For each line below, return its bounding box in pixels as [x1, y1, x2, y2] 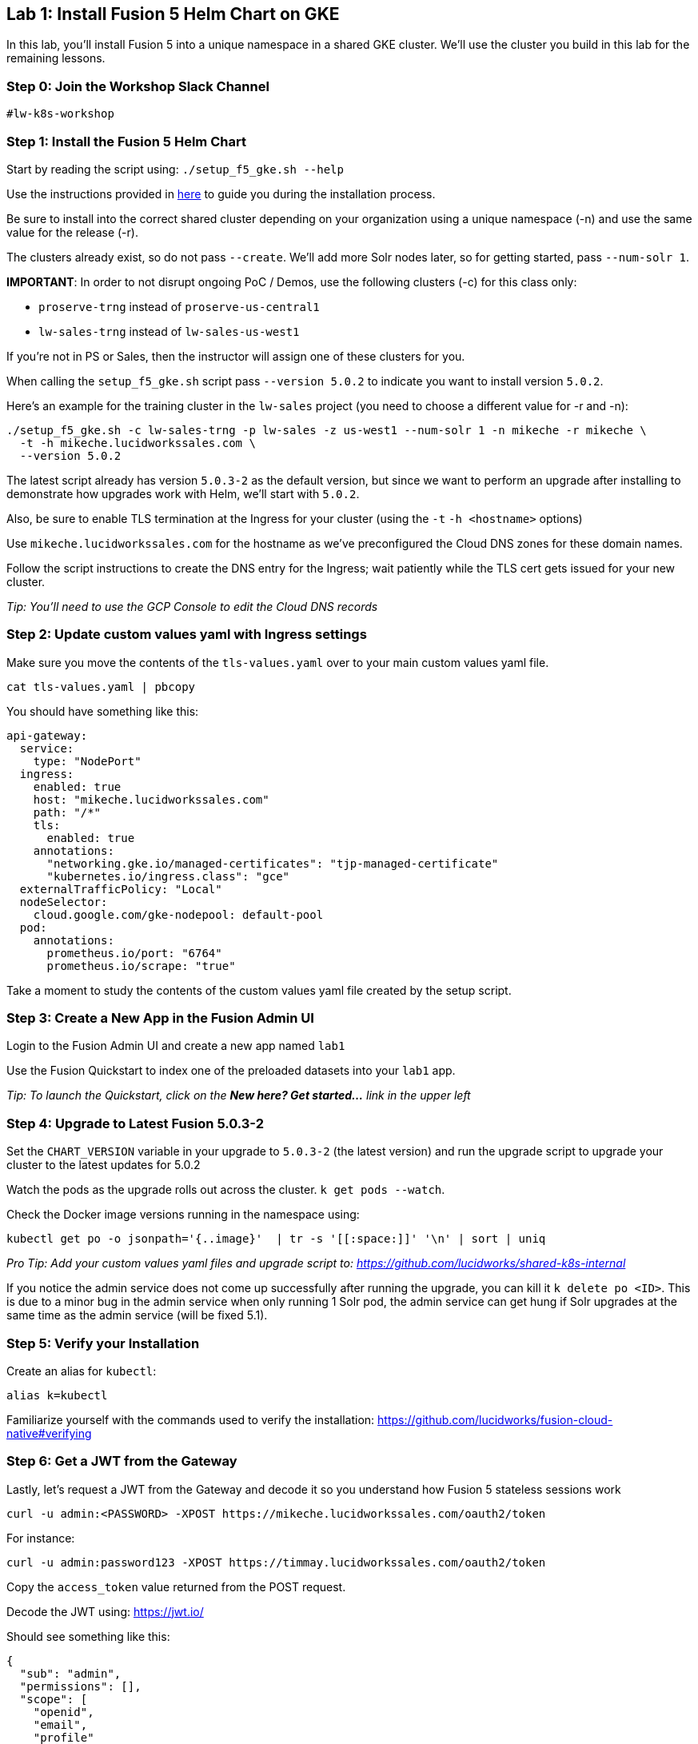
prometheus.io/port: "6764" [46, 946, 222, 960]
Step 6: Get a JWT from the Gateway [6, 1453, 237, 1470]
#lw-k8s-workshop [6, 107, 114, 121]
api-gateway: [6, 728, 88, 742]
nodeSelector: [19, 895, 108, 908]
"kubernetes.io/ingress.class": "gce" [46, 869, 290, 883]
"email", [33, 1718, 88, 1731]
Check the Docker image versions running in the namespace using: [6, 1207, 360, 1222]
